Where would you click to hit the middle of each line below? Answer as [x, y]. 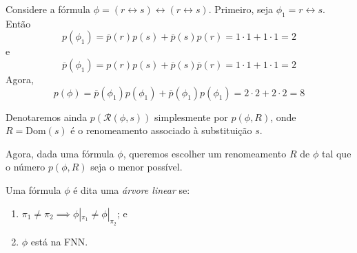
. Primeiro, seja [241, 9]
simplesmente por [191, 117]
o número [25, 167]
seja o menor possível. [136, 167]
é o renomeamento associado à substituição [161, 130]
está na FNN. [59, 241]
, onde [283, 117]
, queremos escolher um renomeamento [205, 153]
